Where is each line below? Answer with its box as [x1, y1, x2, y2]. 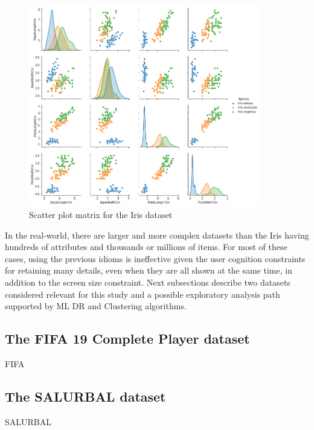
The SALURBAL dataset [5, 387, 166, 405]
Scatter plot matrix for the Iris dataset [29, 208, 173, 220]
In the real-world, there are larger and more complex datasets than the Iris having [5, 228, 309, 241]
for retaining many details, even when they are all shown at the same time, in [5, 264, 292, 277]
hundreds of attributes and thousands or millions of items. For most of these [5, 240, 287, 253]
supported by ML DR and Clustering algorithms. [5, 300, 187, 312]
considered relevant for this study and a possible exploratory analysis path [5, 287, 280, 300]
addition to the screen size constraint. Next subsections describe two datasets [5, 275, 290, 288]
